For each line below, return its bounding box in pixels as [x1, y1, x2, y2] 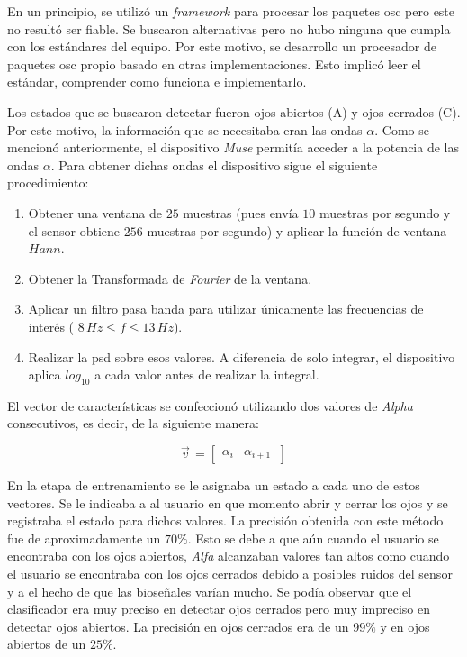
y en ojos [380, 616, 430, 635]
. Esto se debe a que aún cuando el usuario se [187, 528, 439, 547]
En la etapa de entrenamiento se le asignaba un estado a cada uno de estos [7, 476, 420, 495]
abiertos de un [7, 634, 86, 653]
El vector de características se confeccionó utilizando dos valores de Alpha [7, 396, 413, 415]
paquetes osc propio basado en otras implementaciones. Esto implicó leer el [7, 54, 421, 73]
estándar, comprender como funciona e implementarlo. [7, 72, 307, 91]
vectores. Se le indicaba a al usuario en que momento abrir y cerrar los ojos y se [7, 493, 448, 512]
